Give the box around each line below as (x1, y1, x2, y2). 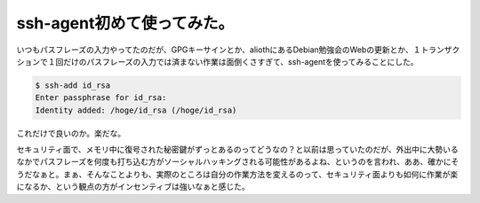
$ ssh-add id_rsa (35, 80, 111, 90)
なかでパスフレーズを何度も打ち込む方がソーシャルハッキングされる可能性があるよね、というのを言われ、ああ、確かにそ (16, 156, 460, 168)
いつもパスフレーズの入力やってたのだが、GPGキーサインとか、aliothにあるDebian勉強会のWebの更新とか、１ (16, 44, 421, 55)
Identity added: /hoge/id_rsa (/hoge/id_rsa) (35, 105, 237, 115)
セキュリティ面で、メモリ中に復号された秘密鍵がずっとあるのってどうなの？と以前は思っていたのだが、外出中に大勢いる (16, 144, 459, 155)
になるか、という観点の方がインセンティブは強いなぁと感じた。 (16, 182, 250, 192)
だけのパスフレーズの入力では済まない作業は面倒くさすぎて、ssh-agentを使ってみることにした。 (62, 56, 419, 66)
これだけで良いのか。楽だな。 (16, 128, 126, 138)
